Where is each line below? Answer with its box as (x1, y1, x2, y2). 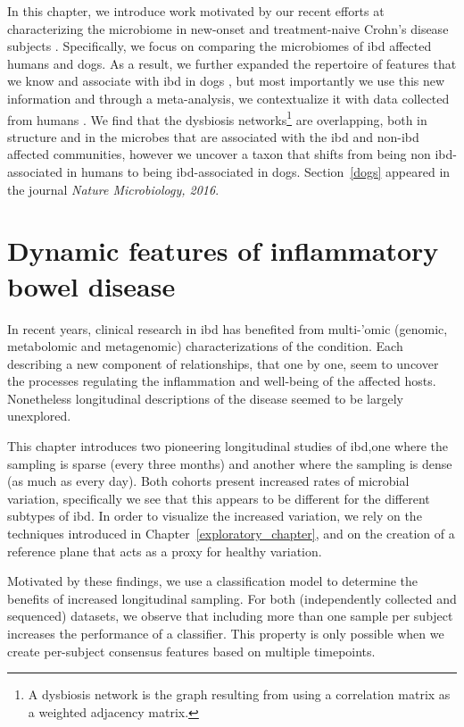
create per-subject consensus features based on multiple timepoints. (7, 641, 376, 660)
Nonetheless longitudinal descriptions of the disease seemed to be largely (7, 389, 403, 407)
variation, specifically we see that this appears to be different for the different (7, 489, 430, 507)
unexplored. (7, 406, 71, 425)
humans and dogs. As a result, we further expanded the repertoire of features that (7, 54, 457, 72)
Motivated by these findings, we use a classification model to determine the (7, 572, 418, 590)
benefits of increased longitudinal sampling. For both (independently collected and (7, 589, 457, 607)
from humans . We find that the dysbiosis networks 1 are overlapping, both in (7, 107, 427, 129)
